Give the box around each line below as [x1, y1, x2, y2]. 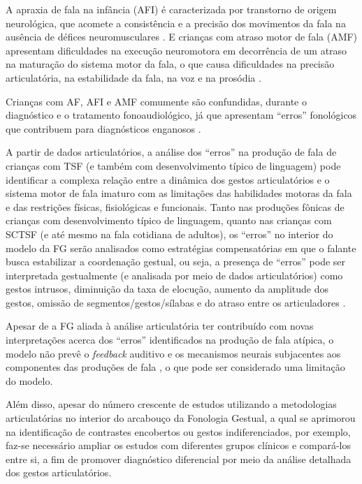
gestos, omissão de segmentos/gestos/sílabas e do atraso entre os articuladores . [6, 295, 346, 309]
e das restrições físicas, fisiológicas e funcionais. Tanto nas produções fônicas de [6, 199, 345, 214]
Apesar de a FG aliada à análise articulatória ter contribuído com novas [6, 318, 314, 333]
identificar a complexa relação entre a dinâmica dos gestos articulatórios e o [6, 172, 330, 186]
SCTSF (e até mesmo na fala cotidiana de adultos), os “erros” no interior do [6, 226, 333, 241]
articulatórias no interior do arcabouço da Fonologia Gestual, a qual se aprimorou [6, 411, 356, 425]
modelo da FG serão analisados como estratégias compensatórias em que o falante [6, 240, 356, 255]
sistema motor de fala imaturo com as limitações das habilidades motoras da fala [6, 186, 352, 200]
